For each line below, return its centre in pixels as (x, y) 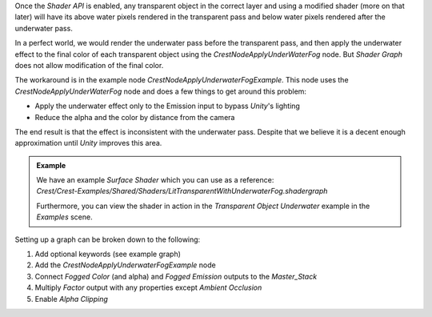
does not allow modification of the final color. (89, 65)
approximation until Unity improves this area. (88, 143)
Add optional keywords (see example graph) (108, 254)
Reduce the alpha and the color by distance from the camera (135, 117)
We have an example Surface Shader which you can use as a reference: (155, 180)
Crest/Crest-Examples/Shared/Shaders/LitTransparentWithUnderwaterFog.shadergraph (182, 191)
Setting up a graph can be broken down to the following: (108, 239)
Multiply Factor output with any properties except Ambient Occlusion (148, 287)
